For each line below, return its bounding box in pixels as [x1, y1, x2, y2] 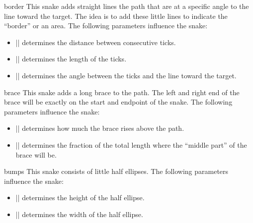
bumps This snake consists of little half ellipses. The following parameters [4, 166, 229, 176]
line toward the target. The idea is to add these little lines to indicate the [4, 10, 228, 21]
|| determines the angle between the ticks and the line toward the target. [15, 70, 237, 80]
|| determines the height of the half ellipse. [15, 192, 145, 203]
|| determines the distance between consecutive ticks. [15, 37, 176, 47]
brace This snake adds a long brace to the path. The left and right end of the [4, 87, 240, 97]
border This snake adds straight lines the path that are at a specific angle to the [4, 1, 249, 11]
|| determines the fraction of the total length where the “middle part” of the [15, 139, 247, 150]
